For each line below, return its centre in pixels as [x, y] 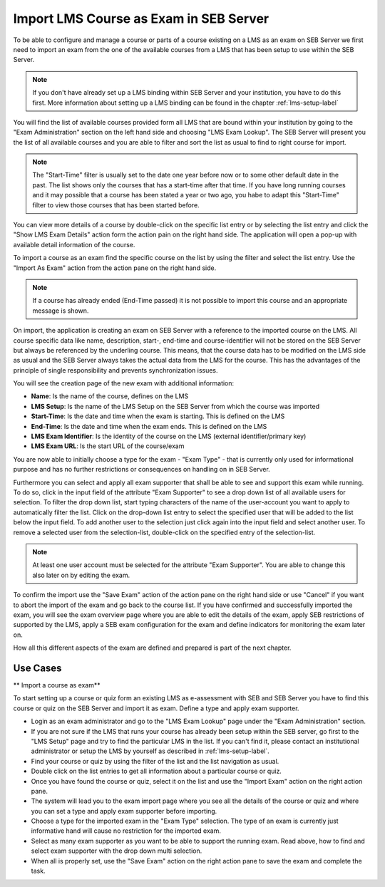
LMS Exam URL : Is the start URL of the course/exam [108, 446]
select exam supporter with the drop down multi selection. [117, 851]
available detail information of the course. [74, 244]
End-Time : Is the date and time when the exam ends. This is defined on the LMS [149, 426]
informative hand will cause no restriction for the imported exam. [126, 831]
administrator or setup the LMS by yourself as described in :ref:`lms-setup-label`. [150, 751]
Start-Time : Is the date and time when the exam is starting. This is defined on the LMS [158, 416]
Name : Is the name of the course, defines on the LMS [110, 396]
